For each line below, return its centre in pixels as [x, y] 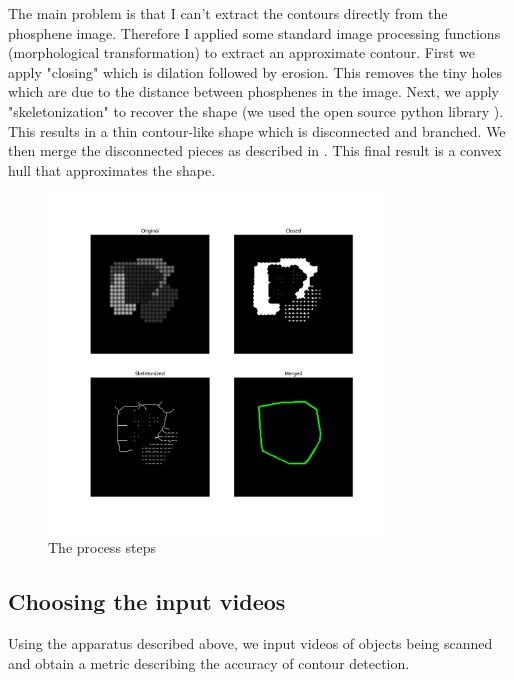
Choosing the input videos [147, 601]
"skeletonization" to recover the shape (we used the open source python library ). [256, 110]
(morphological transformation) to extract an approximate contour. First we [241, 52]
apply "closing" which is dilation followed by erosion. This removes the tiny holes [255, 71]
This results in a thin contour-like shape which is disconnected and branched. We [257, 130]
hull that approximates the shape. [112, 169]
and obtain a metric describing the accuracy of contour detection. [209, 662]
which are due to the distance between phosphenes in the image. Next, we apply [254, 91]
